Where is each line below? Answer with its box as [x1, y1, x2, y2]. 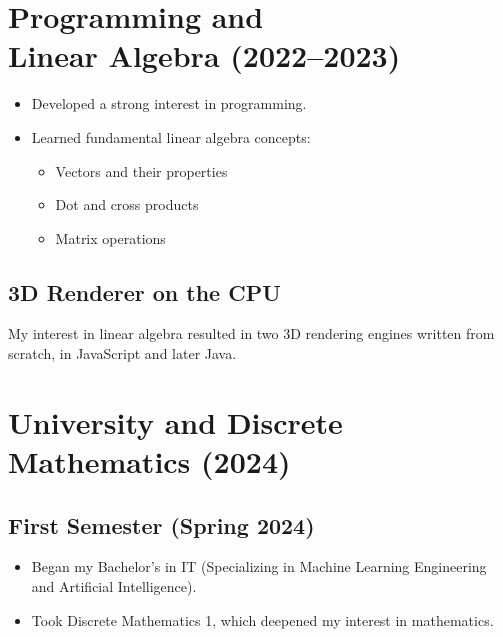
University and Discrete [8, 401, 343, 442]
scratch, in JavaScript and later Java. [8, 343, 237, 364]
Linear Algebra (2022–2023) [8, 35, 401, 76]
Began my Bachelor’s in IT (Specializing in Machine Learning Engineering [31, 556, 487, 577]
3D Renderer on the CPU [8, 276, 281, 307]
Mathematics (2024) [8, 441, 291, 482]
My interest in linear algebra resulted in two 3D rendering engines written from [8, 323, 495, 344]
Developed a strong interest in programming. [31, 93, 307, 114]
